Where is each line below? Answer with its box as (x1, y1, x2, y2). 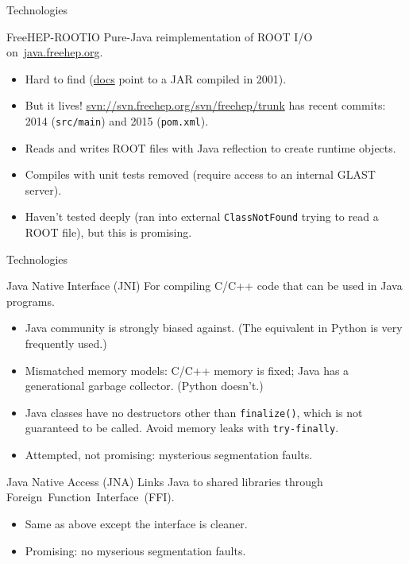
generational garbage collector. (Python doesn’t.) (25, 377, 264, 394)
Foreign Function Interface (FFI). (6, 489, 175, 505)
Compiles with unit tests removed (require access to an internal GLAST (25, 166, 376, 183)
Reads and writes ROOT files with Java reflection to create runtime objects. (25, 139, 396, 156)
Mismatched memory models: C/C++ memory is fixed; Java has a (25, 361, 349, 378)
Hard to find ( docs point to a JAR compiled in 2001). (25, 70, 287, 87)
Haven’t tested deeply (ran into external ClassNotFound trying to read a (25, 208, 379, 225)
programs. (6, 292, 55, 309)
